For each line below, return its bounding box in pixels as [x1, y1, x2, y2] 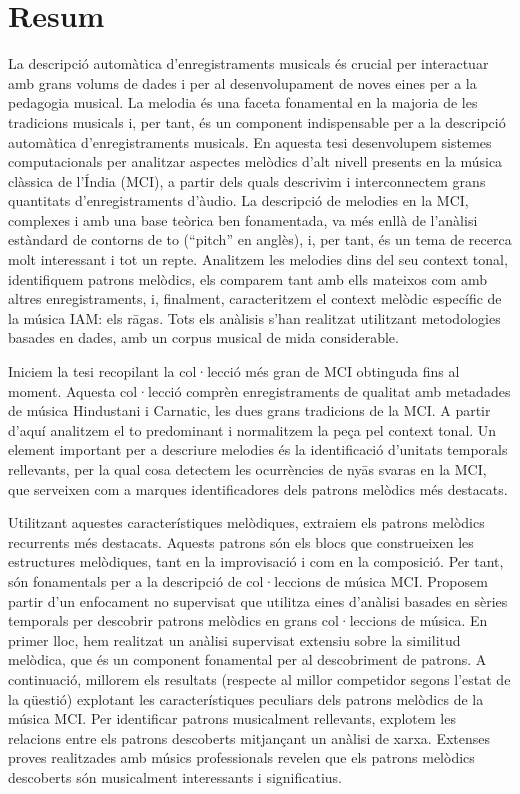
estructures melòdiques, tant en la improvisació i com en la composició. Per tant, [8, 551, 504, 572]
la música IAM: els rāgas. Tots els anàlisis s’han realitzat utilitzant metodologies [8, 307, 501, 328]
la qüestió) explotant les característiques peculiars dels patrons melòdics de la [8, 688, 484, 709]
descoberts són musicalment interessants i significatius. [8, 766, 343, 787]
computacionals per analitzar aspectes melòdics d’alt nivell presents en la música [8, 151, 503, 172]
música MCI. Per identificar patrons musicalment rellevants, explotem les [8, 708, 456, 729]
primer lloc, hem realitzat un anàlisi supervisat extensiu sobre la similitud [8, 629, 461, 650]
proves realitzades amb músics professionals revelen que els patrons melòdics [8, 747, 475, 768]
